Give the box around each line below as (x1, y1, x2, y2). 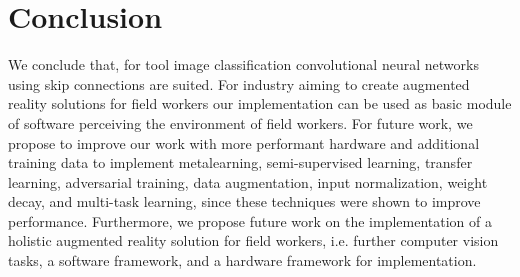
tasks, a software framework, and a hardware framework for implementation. (8, 250, 477, 271)
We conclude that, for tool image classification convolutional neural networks (8, 54, 479, 75)
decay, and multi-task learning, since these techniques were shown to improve (8, 191, 481, 212)
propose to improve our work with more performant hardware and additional (8, 132, 480, 153)
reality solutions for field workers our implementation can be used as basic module (8, 93, 512, 114)
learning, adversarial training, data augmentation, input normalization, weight (8, 171, 488, 192)
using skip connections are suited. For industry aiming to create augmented (8, 73, 470, 94)
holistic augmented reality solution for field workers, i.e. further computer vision (8, 230, 499, 251)
